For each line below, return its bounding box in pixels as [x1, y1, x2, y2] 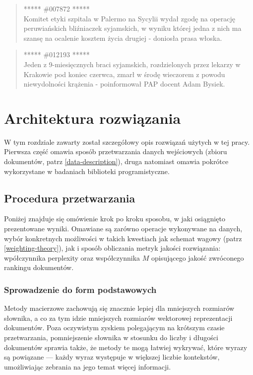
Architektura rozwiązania [4, 107, 181, 128]
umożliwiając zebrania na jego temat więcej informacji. [4, 361, 171, 372]
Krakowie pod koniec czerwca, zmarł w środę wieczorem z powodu [23, 69, 225, 79]
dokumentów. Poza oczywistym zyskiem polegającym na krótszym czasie [4, 322, 225, 333]
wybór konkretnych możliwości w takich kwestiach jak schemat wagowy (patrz [4, 233, 242, 243]
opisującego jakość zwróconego [151, 252, 244, 263]
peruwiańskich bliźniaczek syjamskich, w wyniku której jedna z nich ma [23, 23, 242, 33]
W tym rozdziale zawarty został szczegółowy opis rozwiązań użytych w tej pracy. [4, 136, 250, 147]
